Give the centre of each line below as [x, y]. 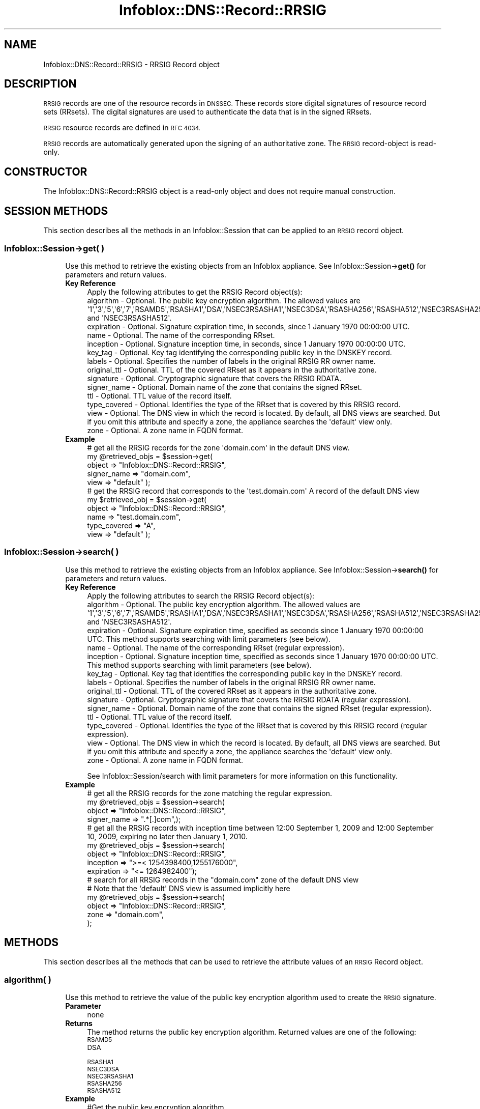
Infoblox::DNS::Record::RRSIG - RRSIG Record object [131, 64]
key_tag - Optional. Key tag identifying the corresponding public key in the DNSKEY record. [239, 352]
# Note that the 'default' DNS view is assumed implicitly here [189, 888]
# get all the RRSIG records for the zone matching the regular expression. [209, 793]
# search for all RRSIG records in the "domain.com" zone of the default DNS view [223, 879]
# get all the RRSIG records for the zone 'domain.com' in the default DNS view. [218, 447]
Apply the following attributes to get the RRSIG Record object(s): [195, 292]
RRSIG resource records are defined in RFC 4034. [122, 128]
